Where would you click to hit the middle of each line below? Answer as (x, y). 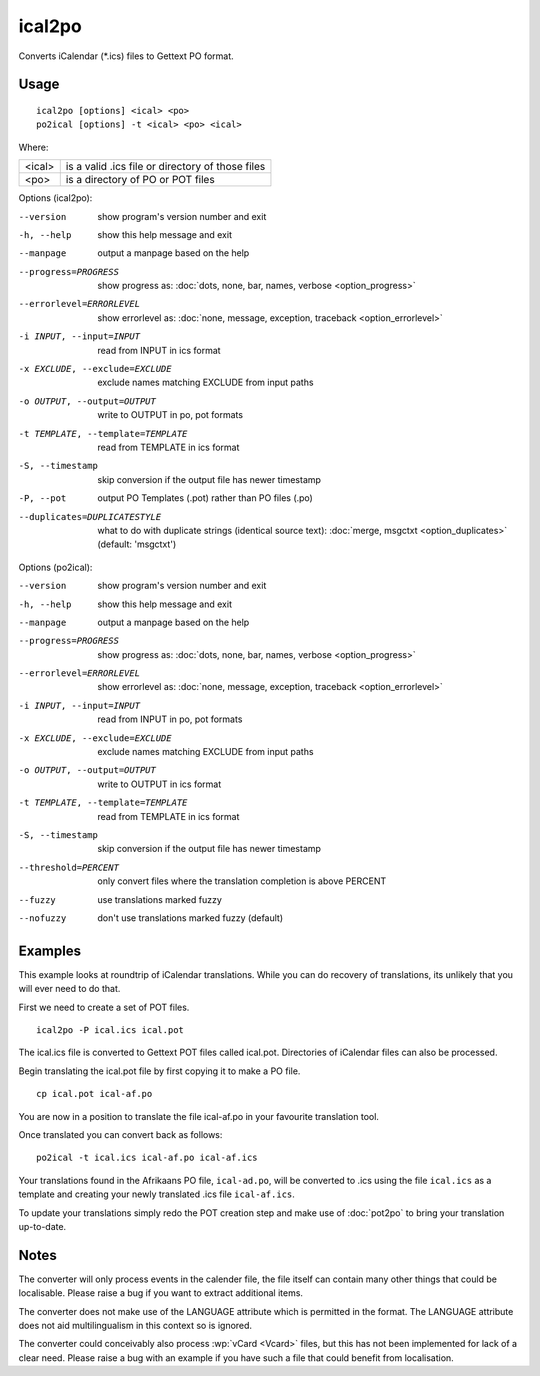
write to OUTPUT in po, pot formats (170, 415)
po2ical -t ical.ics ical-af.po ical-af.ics (147, 1158)
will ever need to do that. (69, 989)
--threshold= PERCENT (69, 867)
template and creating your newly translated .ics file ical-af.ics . (156, 1194)
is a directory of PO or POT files (140, 180)
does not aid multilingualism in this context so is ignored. (135, 1325)
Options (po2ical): (55, 567)
